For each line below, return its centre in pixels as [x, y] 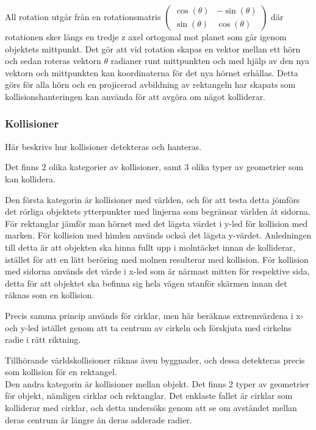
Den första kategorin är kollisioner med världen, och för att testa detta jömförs [153, 199]
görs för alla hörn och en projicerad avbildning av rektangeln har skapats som [150, 84]
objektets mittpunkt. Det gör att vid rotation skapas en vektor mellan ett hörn [153, 48]
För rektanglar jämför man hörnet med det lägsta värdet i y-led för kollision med [156, 223]
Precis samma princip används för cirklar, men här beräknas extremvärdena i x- [154, 315]
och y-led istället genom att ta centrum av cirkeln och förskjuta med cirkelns [148, 327]
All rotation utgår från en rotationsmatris [83, 16]
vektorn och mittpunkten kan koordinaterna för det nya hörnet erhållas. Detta [152, 72]
